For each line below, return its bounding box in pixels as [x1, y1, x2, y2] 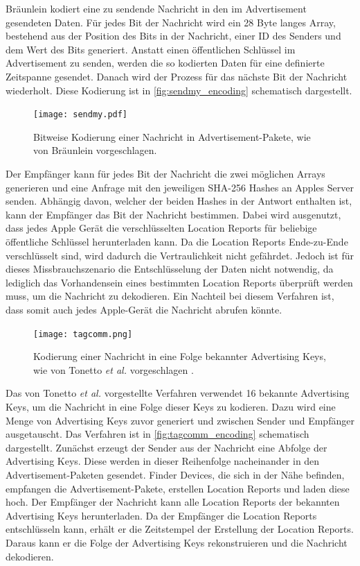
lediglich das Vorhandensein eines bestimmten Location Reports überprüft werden [6, 275, 353, 289]
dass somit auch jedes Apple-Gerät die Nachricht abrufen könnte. [6, 302, 282, 316]
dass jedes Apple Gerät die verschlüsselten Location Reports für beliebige [6, 221, 317, 235]
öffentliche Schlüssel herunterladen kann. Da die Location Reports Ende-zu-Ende [6, 234, 348, 248]
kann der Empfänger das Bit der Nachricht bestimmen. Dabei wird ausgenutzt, [6, 207, 341, 221]
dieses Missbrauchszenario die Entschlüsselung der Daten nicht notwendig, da [6, 261, 334, 276]
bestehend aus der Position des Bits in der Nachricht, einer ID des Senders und [6, 28, 341, 43]
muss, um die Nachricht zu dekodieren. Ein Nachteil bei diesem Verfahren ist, [6, 289, 334, 303]
